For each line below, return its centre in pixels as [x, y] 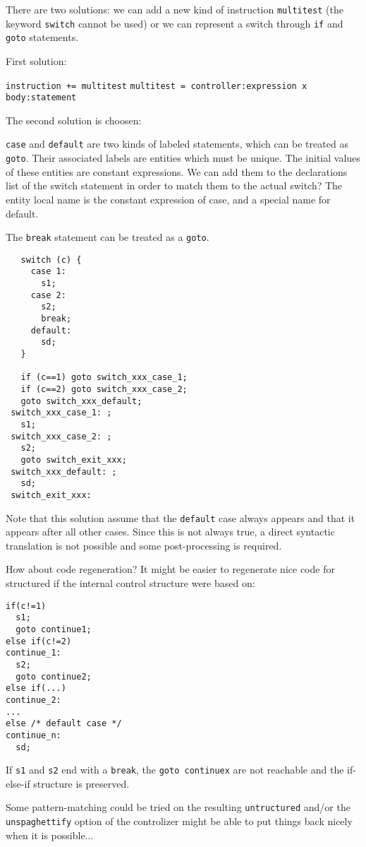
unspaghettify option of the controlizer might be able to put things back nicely [179, 821]
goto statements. [42, 37]
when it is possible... [50, 835]
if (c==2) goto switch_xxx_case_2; [104, 390]
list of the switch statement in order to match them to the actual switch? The [174, 185]
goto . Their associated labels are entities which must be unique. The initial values [183, 158]
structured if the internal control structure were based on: [130, 583]
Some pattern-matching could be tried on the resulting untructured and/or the [178, 807]
